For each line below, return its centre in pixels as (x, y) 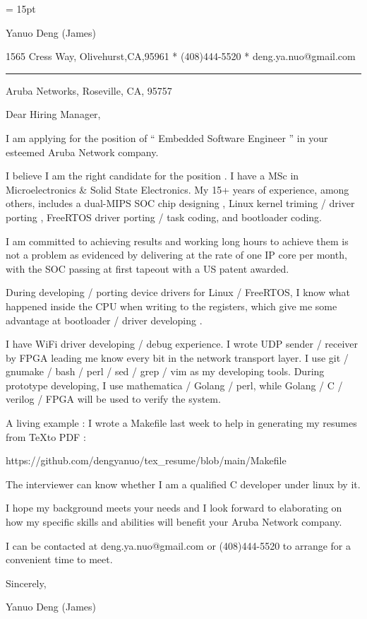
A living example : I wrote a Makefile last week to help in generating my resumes (181, 423)
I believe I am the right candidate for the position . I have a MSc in (152, 176)
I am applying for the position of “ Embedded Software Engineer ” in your (167, 137)
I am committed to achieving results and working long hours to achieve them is (177, 241)
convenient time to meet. (59, 559)
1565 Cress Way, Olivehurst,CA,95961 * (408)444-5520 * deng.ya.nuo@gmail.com (181, 56)
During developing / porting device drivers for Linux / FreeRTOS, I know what (178, 292)
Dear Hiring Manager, (53, 114)
